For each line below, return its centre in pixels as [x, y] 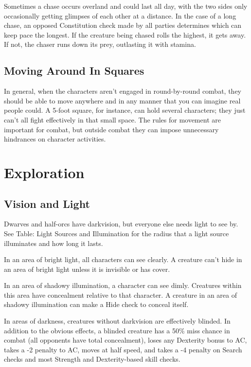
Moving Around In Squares [74, 71]
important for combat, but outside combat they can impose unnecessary [111, 129]
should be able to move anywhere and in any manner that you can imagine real [122, 100]
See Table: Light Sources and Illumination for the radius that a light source [117, 233]
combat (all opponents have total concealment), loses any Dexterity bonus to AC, [125, 340]
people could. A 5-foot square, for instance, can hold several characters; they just [125, 110]
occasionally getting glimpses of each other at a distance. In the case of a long [120, 15]
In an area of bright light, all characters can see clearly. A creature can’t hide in [123, 259]
